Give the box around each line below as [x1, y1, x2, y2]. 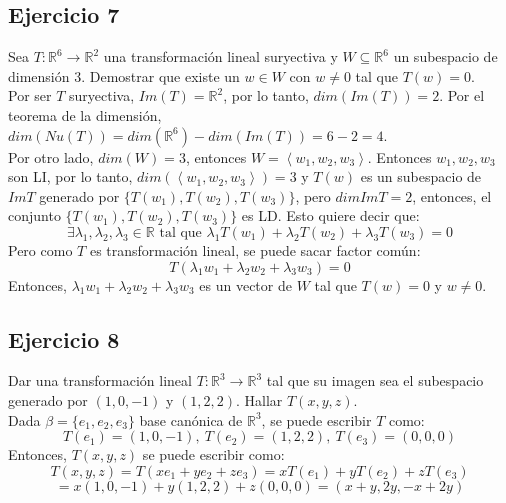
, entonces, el [412, 185, 492, 206]
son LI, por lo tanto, [8, 166, 133, 187]
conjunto [8, 205, 61, 226]
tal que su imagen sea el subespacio [266, 370, 484, 391]
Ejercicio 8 [8, 323, 120, 354]
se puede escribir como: [142, 444, 285, 465]
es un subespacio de [360, 166, 482, 187]
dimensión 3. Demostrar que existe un [8, 65, 240, 86]
